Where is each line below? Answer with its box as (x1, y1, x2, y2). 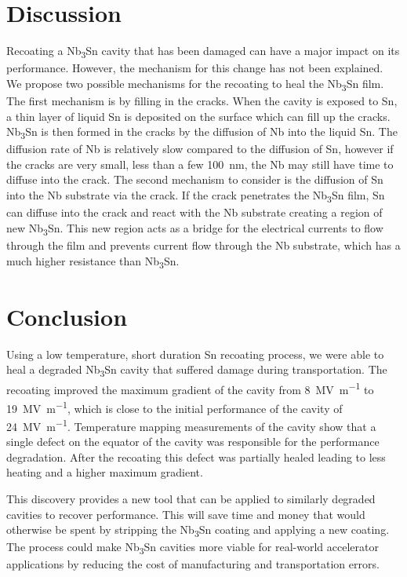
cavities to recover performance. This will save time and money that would (6, 506, 365, 522)
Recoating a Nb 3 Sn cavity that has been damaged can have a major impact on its (6, 42, 400, 60)
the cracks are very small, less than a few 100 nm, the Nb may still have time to (6, 155, 394, 172)
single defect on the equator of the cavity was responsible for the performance (6, 433, 380, 450)
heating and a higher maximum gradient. (6, 464, 203, 480)
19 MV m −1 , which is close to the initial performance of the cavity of (6, 397, 343, 416)
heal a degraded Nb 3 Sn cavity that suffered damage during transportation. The (6, 361, 387, 380)
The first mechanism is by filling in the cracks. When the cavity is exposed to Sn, (6, 92, 398, 108)
